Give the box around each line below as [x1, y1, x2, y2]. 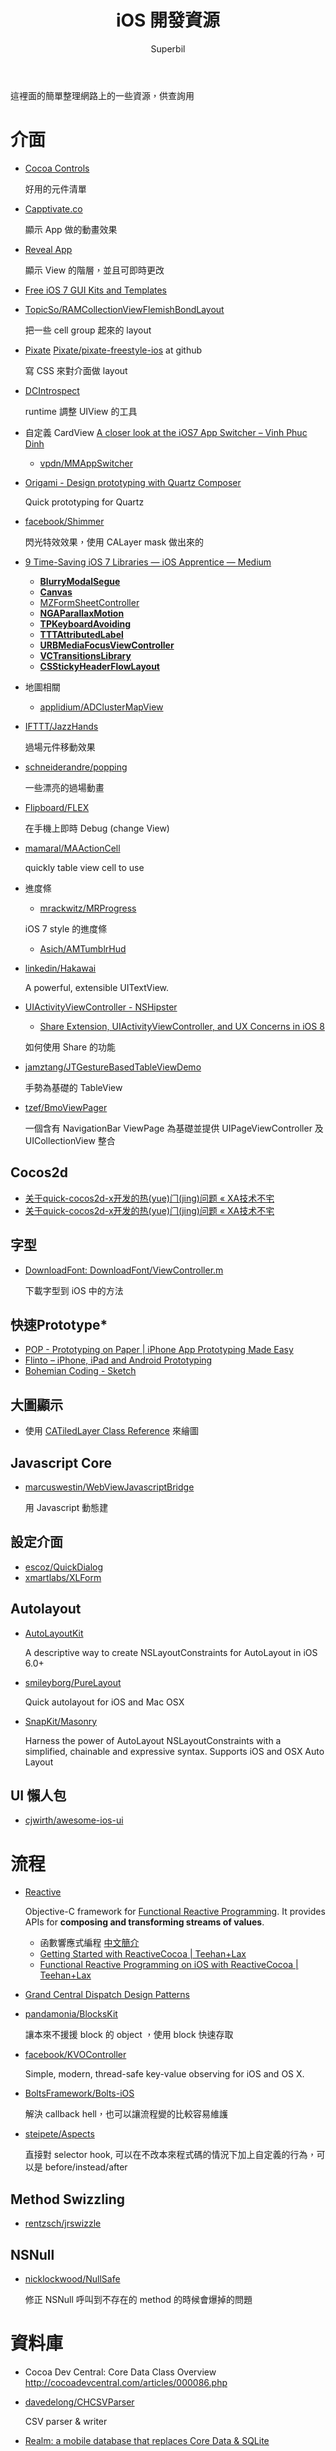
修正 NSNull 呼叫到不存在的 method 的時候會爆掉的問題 [24, 2293, 253, 2305]
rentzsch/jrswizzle [24, 2217, 102, 2230]
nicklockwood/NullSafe [24, 2272, 121, 2285]
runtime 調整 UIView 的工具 [24, 405, 138, 417]
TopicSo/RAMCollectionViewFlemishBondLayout [24, 303, 225, 315]
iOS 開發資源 [115, 9, 221, 32]
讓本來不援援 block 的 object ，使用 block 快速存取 [24, 2029, 234, 2041]
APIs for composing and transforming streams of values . [24, 1916, 265, 1928]
